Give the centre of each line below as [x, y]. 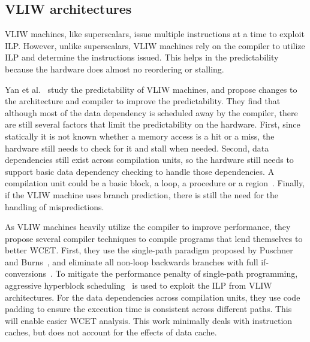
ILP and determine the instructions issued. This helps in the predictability [142, 57]
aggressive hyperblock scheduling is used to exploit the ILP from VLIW [139, 285]
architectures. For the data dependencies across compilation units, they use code [153, 297]
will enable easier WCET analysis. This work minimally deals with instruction [149, 320]
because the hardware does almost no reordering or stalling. [115, 69]
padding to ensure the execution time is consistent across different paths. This [148, 309]
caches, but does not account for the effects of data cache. [111, 332]
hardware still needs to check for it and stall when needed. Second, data [137, 148]
